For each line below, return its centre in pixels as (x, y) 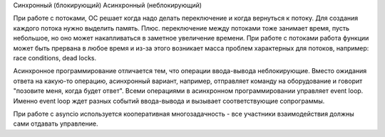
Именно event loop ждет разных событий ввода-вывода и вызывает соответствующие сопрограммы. (169, 101)
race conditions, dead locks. (55, 57)
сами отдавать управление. (56, 124)
